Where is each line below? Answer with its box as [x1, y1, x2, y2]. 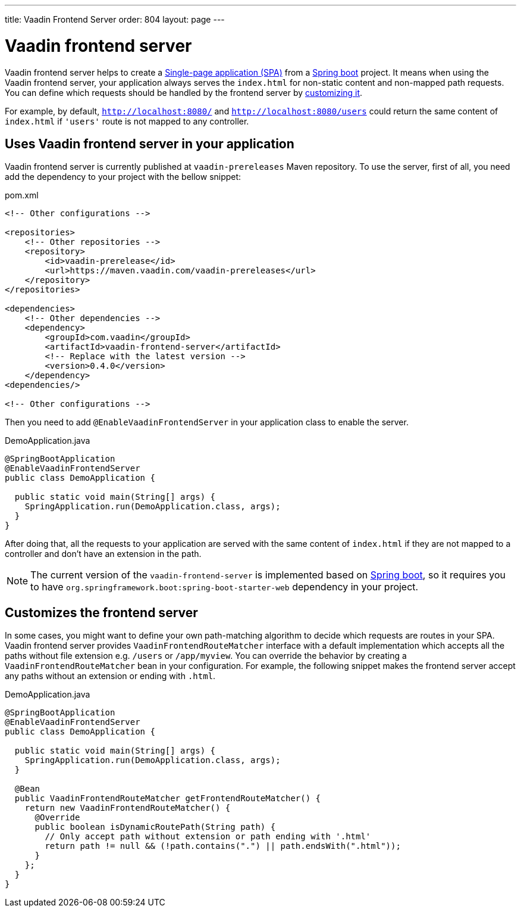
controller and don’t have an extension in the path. [5, 549, 202, 559]
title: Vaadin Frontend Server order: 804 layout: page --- [5, 14, 225, 24]
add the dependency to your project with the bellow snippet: [5, 172, 241, 182]
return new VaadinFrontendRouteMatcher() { [24, 803, 231, 813]
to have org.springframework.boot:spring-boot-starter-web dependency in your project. [30, 581, 419, 593]
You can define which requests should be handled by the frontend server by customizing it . [5, 87, 363, 98]
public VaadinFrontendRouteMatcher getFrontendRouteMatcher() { [14, 793, 321, 804]
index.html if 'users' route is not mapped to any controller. [5, 116, 249, 126]
